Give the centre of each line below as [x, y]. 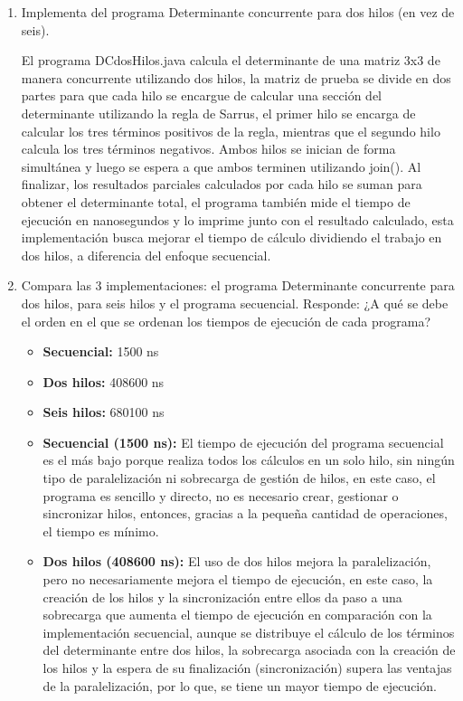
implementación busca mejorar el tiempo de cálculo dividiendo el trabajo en [231, 237]
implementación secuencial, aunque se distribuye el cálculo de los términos [249, 632]
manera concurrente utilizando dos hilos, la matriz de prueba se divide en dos [236, 77]
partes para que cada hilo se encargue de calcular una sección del [201, 95]
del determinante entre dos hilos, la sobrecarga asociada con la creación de [249, 650]
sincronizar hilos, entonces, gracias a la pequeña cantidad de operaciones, [245, 513]
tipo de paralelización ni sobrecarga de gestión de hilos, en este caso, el [239, 478]
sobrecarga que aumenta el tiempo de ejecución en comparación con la [237, 615]
